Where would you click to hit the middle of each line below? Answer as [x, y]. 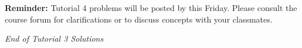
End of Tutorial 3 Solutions [54, 38]
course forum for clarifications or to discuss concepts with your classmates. [139, 19]
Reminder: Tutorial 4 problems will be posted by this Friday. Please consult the [151, 8]
